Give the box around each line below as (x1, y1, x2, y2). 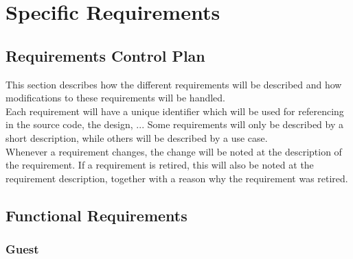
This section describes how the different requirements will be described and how (5, 77, 342, 91)
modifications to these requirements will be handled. (5, 90, 225, 105)
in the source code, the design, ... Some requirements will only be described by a (5, 117, 343, 132)
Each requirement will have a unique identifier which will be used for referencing (5, 103, 344, 118)
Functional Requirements (5, 204, 187, 225)
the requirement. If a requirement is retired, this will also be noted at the (5, 158, 314, 172)
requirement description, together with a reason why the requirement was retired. (5, 171, 348, 185)
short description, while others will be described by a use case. (5, 130, 268, 145)
